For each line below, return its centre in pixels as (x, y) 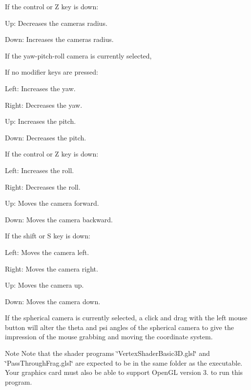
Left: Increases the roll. (40, 170)
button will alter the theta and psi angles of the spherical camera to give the (119, 327)
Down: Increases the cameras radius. (59, 39)
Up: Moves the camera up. (44, 285)
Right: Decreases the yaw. (44, 105)
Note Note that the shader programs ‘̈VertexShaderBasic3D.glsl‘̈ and (107, 353)
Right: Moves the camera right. (52, 268)
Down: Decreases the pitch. (46, 137)
